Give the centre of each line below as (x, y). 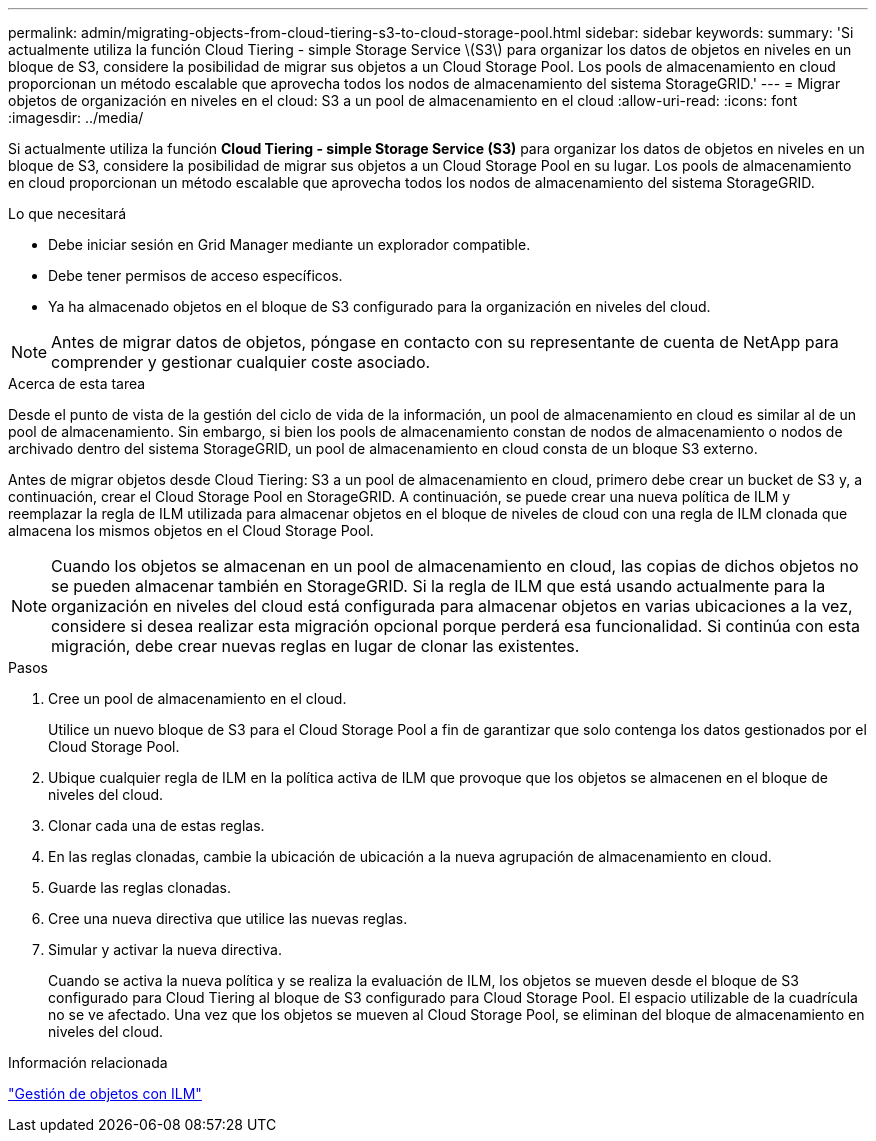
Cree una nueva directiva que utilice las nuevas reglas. (228, 918)
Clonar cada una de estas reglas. (156, 825)
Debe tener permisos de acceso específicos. (195, 275)
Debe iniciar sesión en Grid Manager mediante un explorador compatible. (289, 244)
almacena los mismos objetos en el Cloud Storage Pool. (191, 530)
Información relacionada (88, 1062)
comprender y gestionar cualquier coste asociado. (241, 362)
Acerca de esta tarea (77, 383)
